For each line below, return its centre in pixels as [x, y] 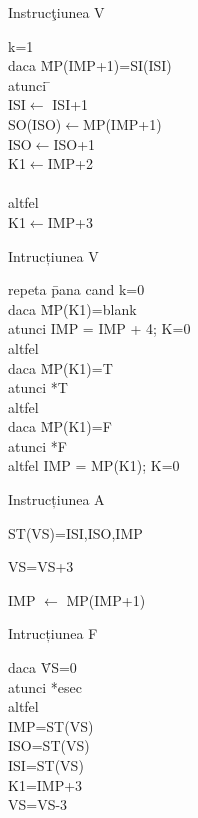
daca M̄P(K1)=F [60, 426]
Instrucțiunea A [56, 499]
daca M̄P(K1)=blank [72, 308]
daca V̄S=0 [42, 667]
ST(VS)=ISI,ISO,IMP [75, 532]
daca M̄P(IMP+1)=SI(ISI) [90, 65]
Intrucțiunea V [53, 255]
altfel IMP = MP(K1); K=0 [94, 465]
